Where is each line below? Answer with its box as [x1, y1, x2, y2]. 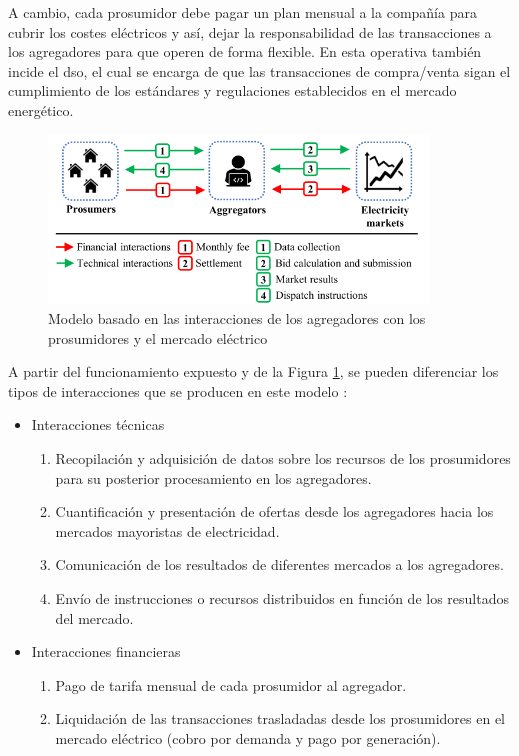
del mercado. [55, 607, 134, 628]
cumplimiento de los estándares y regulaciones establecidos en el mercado [8, 80, 457, 101]
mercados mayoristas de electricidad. [55, 520, 280, 541]
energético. [8, 99, 74, 120]
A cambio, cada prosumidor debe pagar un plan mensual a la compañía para [8, 2, 477, 22]
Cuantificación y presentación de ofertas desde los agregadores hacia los [55, 501, 494, 522]
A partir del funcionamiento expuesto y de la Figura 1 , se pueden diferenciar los [8, 361, 499, 382]
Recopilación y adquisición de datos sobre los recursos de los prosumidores [55, 448, 511, 469]
